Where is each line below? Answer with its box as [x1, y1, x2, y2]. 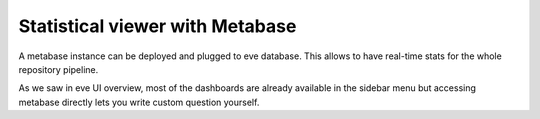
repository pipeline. [18, 63, 99, 75]
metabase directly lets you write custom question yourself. [18, 96, 260, 108]
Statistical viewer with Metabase [18, 15, 297, 37]
